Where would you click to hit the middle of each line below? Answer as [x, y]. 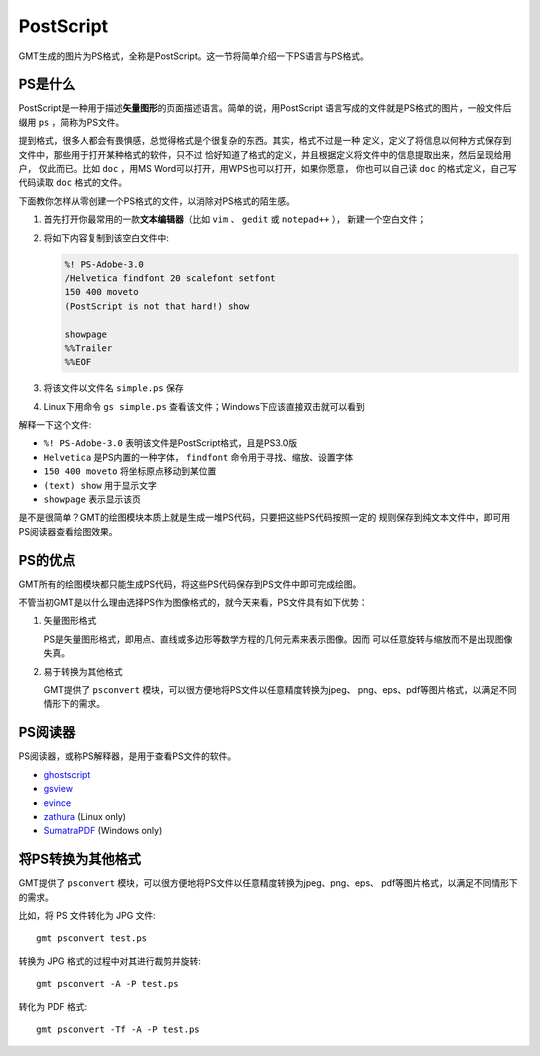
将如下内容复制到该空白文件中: [106, 237]
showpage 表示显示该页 [92, 499]
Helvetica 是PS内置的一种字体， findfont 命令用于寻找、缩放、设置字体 [198, 457]
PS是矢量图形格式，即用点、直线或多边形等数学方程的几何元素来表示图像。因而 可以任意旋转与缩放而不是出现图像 [278, 639]
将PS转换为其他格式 [80, 859]
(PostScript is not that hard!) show [157, 306]
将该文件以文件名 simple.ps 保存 [113, 388]
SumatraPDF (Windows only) [103, 831]
